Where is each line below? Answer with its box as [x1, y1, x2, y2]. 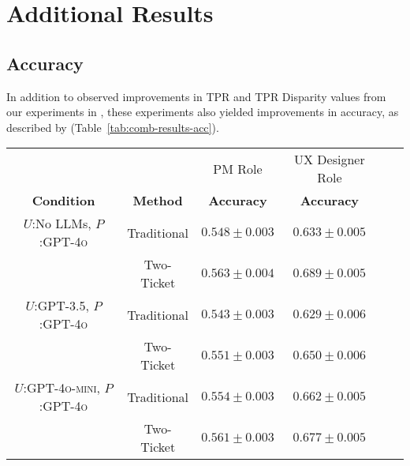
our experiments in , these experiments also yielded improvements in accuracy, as [6, 103, 399, 120]
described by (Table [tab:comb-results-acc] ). [6, 118, 219, 135]
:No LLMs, [32, 214, 91, 233]
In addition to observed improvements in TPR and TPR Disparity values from [6, 88, 386, 104]
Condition [32, 191, 95, 210]
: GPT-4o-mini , [23, 378, 100, 397]
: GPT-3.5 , [34, 296, 90, 315]
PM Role [213, 159, 263, 178]
